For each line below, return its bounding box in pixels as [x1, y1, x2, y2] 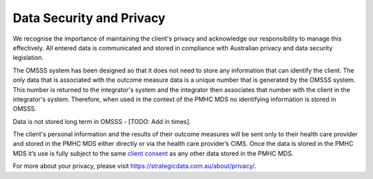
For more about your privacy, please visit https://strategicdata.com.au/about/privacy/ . [12, 162, 257, 170]
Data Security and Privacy [12, 10, 166, 25]
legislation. [12, 54, 44, 62]
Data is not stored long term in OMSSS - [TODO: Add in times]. [12, 117, 191, 125]
